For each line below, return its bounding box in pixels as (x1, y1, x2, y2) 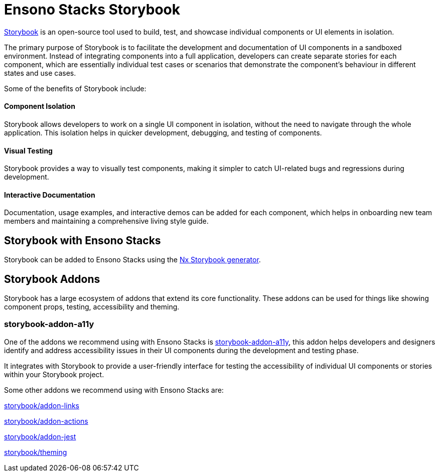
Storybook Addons (4, 272, 100, 285)
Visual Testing (4, 146, 53, 155)
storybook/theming (4, 447, 67, 456)
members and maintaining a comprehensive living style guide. (4, 217, 209, 226)
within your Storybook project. (4, 370, 104, 379)
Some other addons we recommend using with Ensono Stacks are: (4, 385, 224, 394)
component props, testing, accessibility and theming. (4, 302, 180, 311)
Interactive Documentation (4, 190, 95, 199)
